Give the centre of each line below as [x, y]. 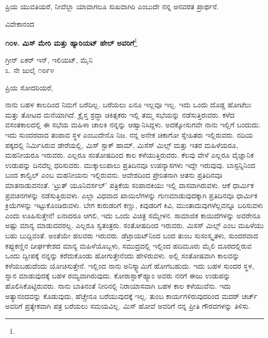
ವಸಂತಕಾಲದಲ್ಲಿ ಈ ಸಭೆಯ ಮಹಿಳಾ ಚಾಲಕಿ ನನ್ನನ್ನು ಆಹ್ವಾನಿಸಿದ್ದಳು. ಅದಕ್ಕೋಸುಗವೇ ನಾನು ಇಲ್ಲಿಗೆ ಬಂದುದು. [133, 125]
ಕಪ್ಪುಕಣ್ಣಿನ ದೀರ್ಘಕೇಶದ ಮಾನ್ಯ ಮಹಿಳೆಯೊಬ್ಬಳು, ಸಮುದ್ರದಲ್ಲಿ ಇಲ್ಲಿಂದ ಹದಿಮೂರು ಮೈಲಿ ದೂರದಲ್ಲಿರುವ [129, 245]
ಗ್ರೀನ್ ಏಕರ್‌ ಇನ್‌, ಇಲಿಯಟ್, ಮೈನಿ [49, 60]
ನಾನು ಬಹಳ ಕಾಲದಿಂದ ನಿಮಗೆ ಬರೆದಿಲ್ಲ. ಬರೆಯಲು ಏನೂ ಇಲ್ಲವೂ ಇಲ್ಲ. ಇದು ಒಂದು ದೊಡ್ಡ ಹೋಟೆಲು [128, 105]
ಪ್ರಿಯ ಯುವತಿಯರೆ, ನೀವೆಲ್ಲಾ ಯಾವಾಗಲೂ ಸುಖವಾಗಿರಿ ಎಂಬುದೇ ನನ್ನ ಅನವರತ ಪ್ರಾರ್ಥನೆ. [112, 6]
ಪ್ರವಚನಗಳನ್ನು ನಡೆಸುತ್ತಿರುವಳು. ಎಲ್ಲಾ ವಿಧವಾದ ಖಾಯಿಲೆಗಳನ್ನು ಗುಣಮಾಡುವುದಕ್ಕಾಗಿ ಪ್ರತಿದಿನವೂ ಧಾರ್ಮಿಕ [131, 195]
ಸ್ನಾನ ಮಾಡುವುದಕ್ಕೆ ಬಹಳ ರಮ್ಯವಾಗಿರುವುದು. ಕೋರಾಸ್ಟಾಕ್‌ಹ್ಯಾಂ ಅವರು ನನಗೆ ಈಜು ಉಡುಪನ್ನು [118, 276]
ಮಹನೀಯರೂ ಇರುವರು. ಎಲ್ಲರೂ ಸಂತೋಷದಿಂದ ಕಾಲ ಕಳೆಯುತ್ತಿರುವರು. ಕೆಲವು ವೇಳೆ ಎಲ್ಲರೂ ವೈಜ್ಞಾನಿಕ [130, 155]
